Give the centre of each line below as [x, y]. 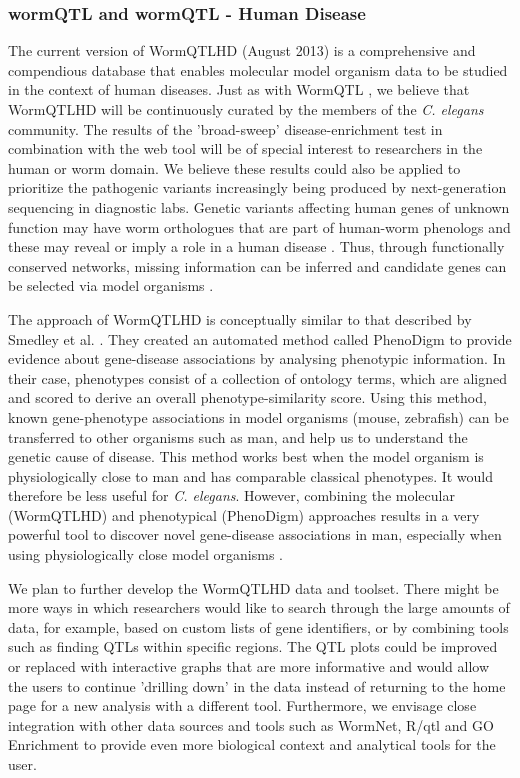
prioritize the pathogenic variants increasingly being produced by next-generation [257, 187]
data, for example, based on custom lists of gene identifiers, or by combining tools [258, 626]
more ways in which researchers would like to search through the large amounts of [259, 607]
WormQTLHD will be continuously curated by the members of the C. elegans [246, 109]
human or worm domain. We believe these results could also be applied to [234, 167]
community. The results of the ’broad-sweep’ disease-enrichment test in [225, 128]
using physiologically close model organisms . [145, 554]
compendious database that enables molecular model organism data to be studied [258, 69]
